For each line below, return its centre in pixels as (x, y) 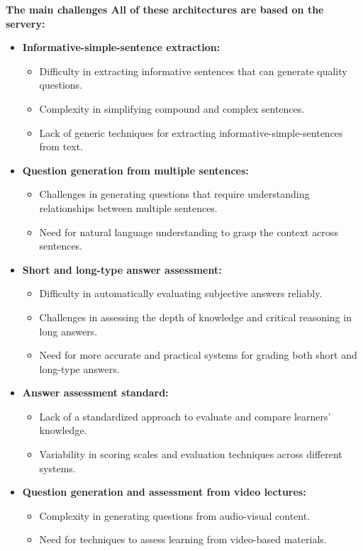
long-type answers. (79, 368)
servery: (26, 23)
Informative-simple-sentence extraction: (121, 47)
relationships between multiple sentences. (128, 207)
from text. (61, 146)
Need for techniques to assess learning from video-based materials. (183, 539)
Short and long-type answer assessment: (122, 269)
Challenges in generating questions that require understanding (174, 194)
